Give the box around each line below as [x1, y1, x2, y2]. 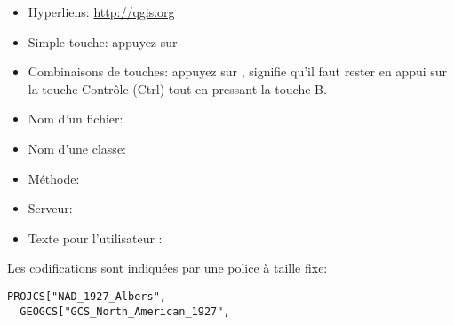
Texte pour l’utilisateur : [28, 228, 163, 247]
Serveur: [28, 199, 73, 218]
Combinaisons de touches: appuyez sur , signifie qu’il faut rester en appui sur [28, 62, 448, 81]
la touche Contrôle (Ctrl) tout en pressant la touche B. [28, 79, 327, 98]
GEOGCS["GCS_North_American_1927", [20, 305, 230, 318]
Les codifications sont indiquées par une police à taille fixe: [7, 258, 328, 277]
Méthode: [28, 169, 80, 187]
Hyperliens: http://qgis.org [28, 3, 175, 20]
